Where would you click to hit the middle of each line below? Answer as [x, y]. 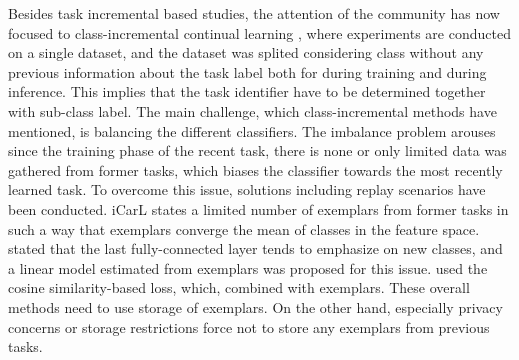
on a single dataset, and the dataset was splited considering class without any [246, 52]
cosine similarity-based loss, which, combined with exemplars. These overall [239, 287]
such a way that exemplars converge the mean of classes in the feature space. [244, 228]
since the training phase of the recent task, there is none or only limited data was [257, 150]
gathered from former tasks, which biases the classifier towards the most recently [255, 169]
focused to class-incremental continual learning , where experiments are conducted [259, 32]
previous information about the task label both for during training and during [247, 71]
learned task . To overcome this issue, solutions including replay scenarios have [247, 189]
